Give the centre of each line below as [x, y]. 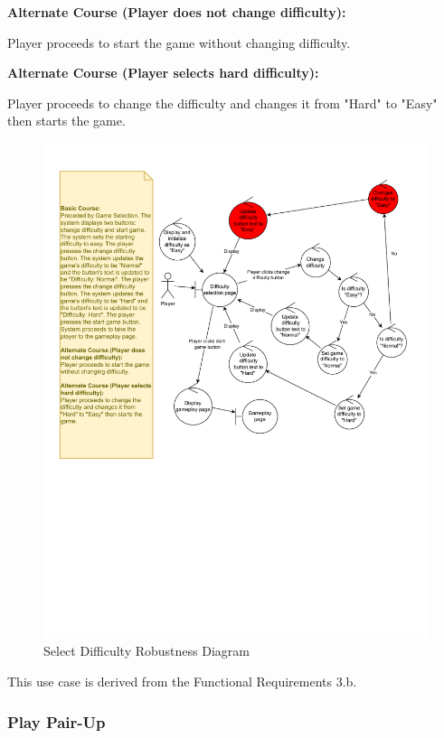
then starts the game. [66, 121]
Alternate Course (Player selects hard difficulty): [163, 73]
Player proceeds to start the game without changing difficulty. [179, 42]
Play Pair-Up [57, 721]
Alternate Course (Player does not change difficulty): [177, 12]
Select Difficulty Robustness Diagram [146, 651]
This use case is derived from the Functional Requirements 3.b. [182, 682]
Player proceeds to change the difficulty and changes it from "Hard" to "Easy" [222, 103]
